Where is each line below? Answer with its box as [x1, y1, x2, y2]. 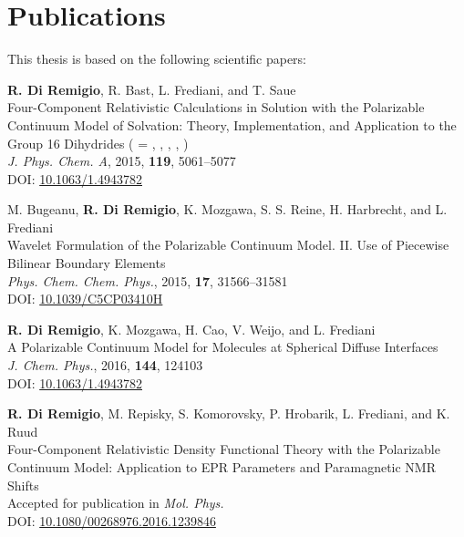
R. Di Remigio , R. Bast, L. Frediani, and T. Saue [7, 79, 296, 98]
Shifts [7, 475, 39, 494]
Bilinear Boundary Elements [7, 253, 166, 273]
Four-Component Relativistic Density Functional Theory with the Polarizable [7, 439, 440, 459]
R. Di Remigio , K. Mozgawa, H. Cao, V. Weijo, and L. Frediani [7, 319, 376, 338]
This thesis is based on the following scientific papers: [7, 49, 307, 68]
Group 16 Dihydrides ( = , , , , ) [7, 133, 189, 152]
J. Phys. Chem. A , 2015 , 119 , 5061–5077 [7, 151, 236, 170]
